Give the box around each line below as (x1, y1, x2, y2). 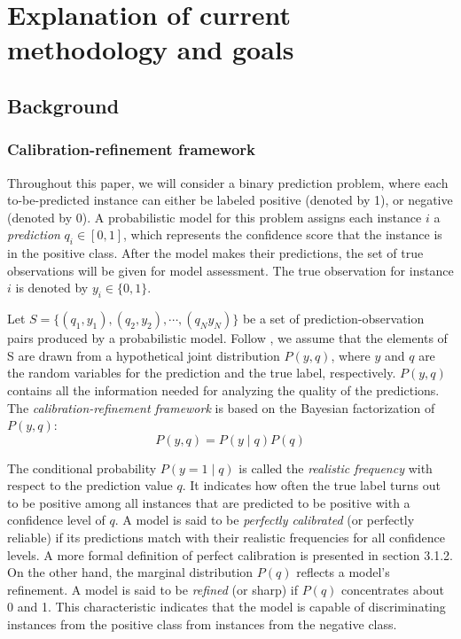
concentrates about (341, 580, 445, 598)
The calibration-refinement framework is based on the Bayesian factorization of (7, 398, 435, 417)
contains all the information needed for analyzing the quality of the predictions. (7, 380, 440, 399)
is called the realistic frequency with (238, 458, 433, 477)
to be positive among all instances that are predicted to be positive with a (7, 493, 410, 511)
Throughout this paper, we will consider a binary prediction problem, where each (7, 173, 449, 191)
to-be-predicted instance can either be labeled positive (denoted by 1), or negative (7, 191, 453, 209)
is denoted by (15, 278, 89, 297)
